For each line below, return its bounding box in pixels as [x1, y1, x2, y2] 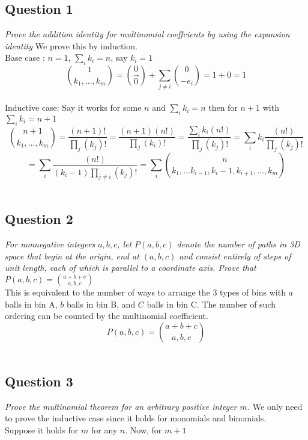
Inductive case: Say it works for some [5, 101, 142, 114]
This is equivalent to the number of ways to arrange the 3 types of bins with [5, 285, 286, 298]
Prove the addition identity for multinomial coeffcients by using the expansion [5, 28, 290, 40]
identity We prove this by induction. [5, 39, 137, 52]
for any [91, 423, 118, 436]
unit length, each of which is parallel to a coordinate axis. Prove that [5, 261, 256, 274]
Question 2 [5, 209, 73, 228]
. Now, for [125, 423, 162, 436]
